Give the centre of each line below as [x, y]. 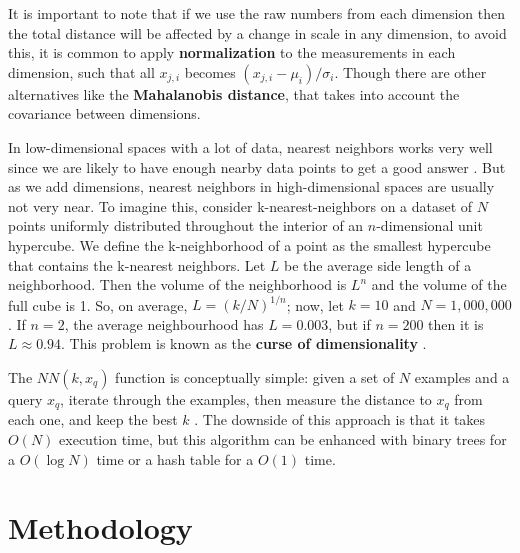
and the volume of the [439, 284]
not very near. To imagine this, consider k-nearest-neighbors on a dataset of [240, 205]
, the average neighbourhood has [164, 323]
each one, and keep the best [93, 419]
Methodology [100, 527]
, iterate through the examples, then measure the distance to [246, 399]
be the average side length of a [378, 264]
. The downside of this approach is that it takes [340, 419]
